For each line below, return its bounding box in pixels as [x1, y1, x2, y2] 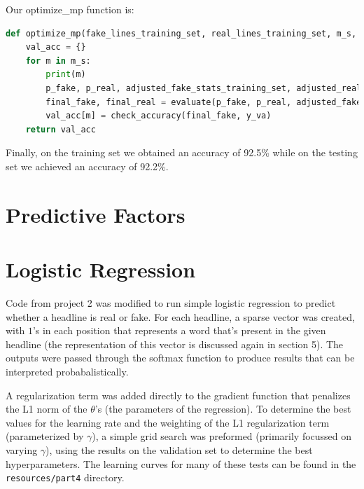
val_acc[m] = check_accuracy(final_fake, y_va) [45, 111, 272, 121]
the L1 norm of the [6, 401, 87, 416]
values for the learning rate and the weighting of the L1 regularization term [6, 415, 330, 429]
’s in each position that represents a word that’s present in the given [32, 323, 326, 338]
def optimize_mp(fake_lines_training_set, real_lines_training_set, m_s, [6, 28, 357, 39]
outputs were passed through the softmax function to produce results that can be [6, 350, 355, 365]
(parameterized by [6, 429, 84, 443]
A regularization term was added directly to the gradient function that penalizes [6, 387, 351, 402]
